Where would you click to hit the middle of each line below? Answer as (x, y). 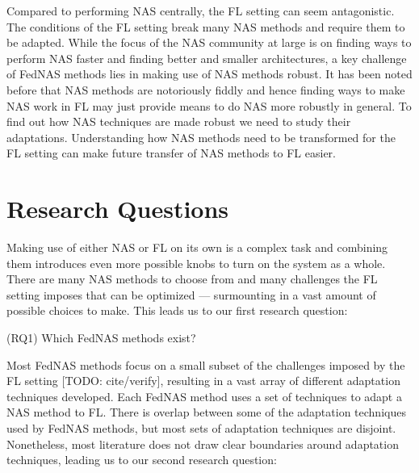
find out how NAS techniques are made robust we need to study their (179, 121)
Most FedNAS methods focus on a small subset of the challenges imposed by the (206, 364)
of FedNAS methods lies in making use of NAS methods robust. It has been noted (209, 74)
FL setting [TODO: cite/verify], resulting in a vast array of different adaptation (203, 381)
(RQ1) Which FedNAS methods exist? (101, 338)
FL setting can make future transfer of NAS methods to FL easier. (172, 153)
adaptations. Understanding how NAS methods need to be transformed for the (201, 137)
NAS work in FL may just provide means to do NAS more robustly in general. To (209, 105)
